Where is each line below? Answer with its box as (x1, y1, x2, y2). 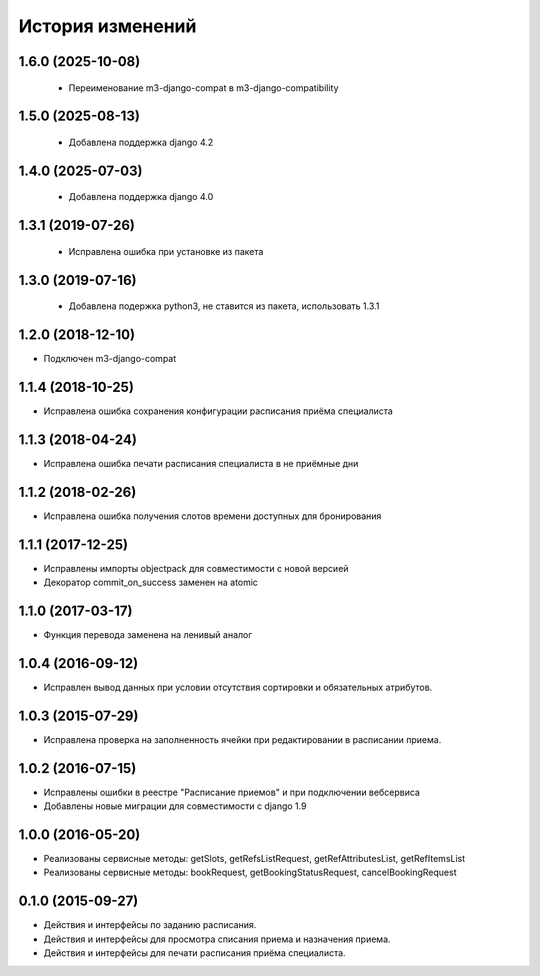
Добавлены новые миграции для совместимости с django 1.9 (43, 800, 307, 812)
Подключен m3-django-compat (43, 353, 177, 365)
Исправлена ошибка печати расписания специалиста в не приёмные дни (43, 457, 359, 469)
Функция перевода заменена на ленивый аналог (43, 629, 253, 641)
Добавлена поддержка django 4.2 (68, 136, 214, 148)
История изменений (18, 15, 197, 37)
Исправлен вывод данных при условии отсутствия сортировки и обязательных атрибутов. (43, 681, 433, 693)
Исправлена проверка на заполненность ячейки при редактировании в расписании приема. (43, 733, 442, 745)
